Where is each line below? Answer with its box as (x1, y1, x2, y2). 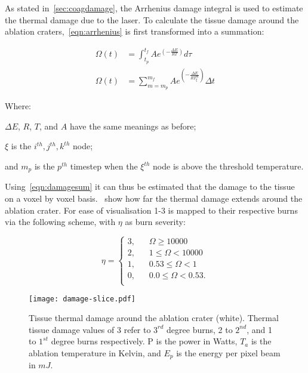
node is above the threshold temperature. (153, 160, 304, 172)
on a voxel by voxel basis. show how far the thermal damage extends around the (5, 192, 303, 205)
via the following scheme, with (5, 215, 116, 228)
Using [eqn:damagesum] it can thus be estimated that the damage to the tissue (5, 180, 295, 193)
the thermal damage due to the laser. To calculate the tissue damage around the (5, 13, 299, 26)
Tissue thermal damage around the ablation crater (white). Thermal (29, 312, 279, 324)
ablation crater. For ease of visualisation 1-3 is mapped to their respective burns (5, 204, 298, 216)
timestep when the (70, 160, 138, 172)
